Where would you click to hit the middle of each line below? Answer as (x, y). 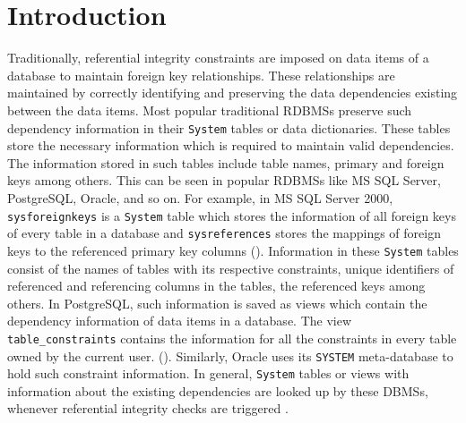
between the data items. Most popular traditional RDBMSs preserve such (210, 110)
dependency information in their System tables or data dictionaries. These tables (229, 127)
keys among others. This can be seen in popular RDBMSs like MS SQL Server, (224, 180)
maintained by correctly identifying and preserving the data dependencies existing (233, 93)
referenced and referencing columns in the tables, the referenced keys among (216, 286)
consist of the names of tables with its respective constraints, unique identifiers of (231, 268)
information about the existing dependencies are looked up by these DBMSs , (218, 390)
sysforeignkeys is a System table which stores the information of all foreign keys (232, 215)
